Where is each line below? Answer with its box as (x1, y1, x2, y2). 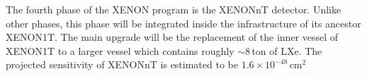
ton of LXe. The (252, 43, 322, 58)
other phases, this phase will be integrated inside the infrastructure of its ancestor (6, 15, 361, 30)
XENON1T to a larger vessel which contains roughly (6, 43, 235, 58)
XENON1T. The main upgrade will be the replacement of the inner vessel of (6, 30, 339, 44)
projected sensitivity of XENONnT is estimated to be (6, 57, 238, 72)
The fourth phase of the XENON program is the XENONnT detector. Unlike (6, 2, 341, 16)
